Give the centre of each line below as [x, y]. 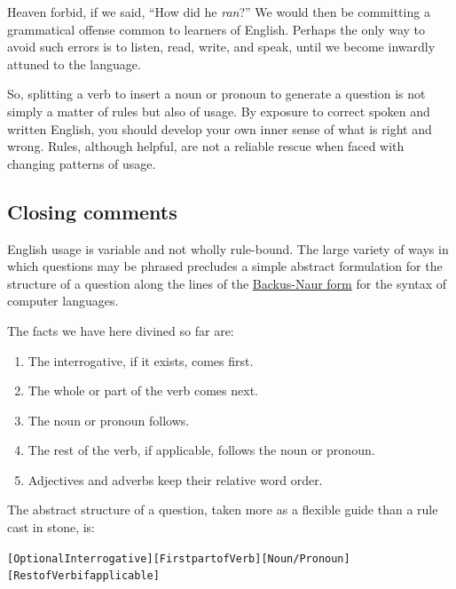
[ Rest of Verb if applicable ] [83, 576]
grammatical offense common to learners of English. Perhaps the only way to [216, 29]
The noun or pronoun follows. [109, 420]
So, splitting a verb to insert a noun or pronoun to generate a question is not [216, 94]
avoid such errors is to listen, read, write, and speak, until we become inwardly [221, 47]
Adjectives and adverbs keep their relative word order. [175, 479]
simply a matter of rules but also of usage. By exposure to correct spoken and [219, 111]
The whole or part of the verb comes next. [143, 390]
